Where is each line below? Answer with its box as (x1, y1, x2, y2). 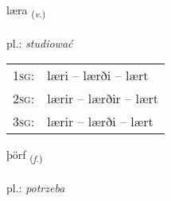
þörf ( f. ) (6, 146, 43, 165)
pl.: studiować (6, 34, 73, 51)
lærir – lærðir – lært (47, 89, 159, 108)
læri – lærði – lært (47, 66, 149, 85)
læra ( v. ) (6, 2, 46, 20)
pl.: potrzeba (6, 180, 65, 196)
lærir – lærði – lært (47, 112, 154, 131)
